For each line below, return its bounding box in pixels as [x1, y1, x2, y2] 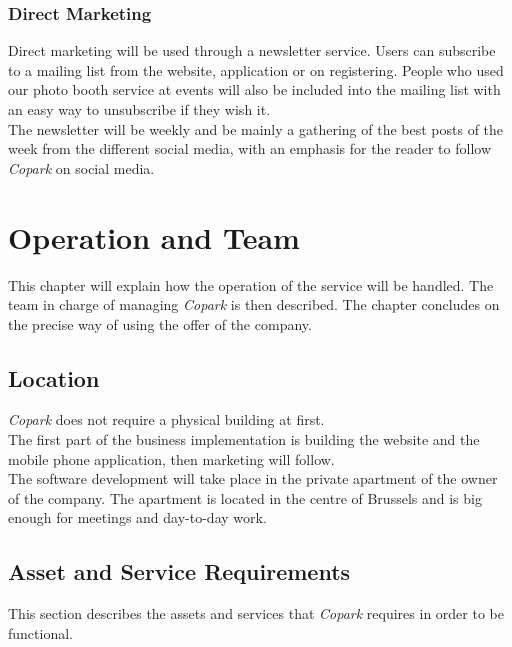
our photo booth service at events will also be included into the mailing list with [8, 79, 501, 100]
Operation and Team [8, 216, 300, 257]
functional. [8, 622, 73, 643]
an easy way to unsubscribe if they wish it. [8, 99, 271, 119]
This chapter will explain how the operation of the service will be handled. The [8, 274, 494, 295]
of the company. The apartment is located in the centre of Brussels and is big [8, 487, 482, 508]
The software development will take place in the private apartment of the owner [8, 468, 498, 489]
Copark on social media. [8, 157, 155, 178]
